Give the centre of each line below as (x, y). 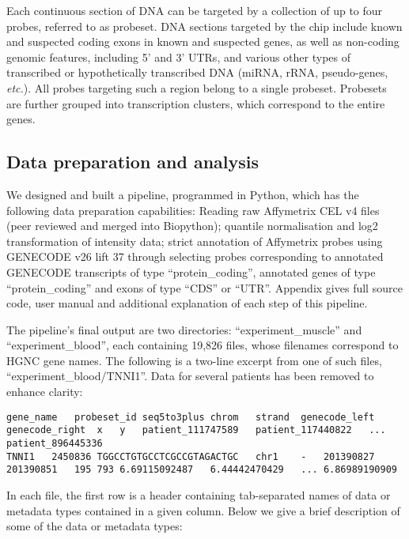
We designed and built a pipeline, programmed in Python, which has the (183, 194)
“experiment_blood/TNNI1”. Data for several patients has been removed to (190, 376)
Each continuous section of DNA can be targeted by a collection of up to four (195, 10)
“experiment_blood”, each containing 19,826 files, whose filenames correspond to (203, 345)
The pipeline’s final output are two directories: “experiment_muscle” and (184, 329)
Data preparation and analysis (133, 162)
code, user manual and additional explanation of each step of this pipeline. (187, 303)
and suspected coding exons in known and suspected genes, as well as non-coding (203, 41)
